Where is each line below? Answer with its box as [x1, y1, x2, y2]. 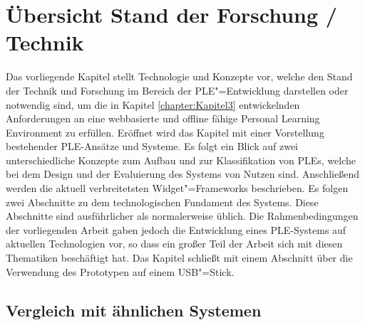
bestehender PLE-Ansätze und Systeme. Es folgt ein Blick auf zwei [6, 139, 299, 154]
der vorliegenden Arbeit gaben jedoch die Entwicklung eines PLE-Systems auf [6, 222, 346, 237]
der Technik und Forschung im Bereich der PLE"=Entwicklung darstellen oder [6, 82, 349, 97]
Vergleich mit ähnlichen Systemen [6, 299, 262, 321]
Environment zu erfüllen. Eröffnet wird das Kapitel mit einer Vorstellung [6, 124, 324, 139]
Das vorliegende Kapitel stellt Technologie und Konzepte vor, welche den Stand [6, 69, 353, 84]
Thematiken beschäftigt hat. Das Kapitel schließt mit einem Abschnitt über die [6, 250, 353, 265]
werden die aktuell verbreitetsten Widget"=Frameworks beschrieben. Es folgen [6, 181, 349, 196]
